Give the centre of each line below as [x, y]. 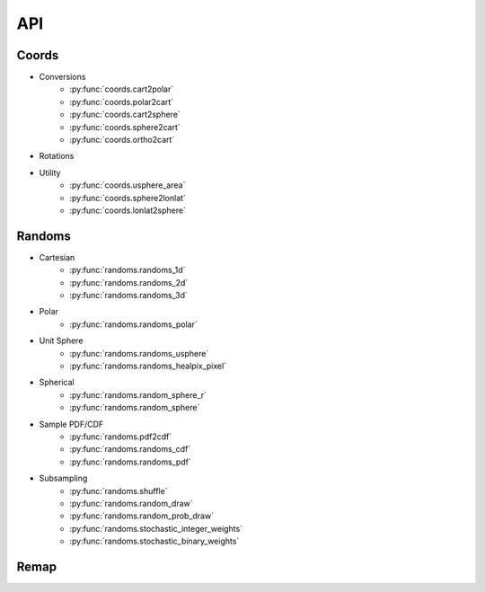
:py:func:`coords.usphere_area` [128, 185]
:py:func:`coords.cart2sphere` [125, 115]
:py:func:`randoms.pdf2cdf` [121, 437]
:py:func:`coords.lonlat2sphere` [128, 210]
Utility [50, 172]
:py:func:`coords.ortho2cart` [122, 140]
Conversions [62, 77]
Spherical [57, 383]
